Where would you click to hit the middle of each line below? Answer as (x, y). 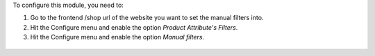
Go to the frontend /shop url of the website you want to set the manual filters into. (147, 18)
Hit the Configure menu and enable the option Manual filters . (117, 37)
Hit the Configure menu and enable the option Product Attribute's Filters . (134, 27)
